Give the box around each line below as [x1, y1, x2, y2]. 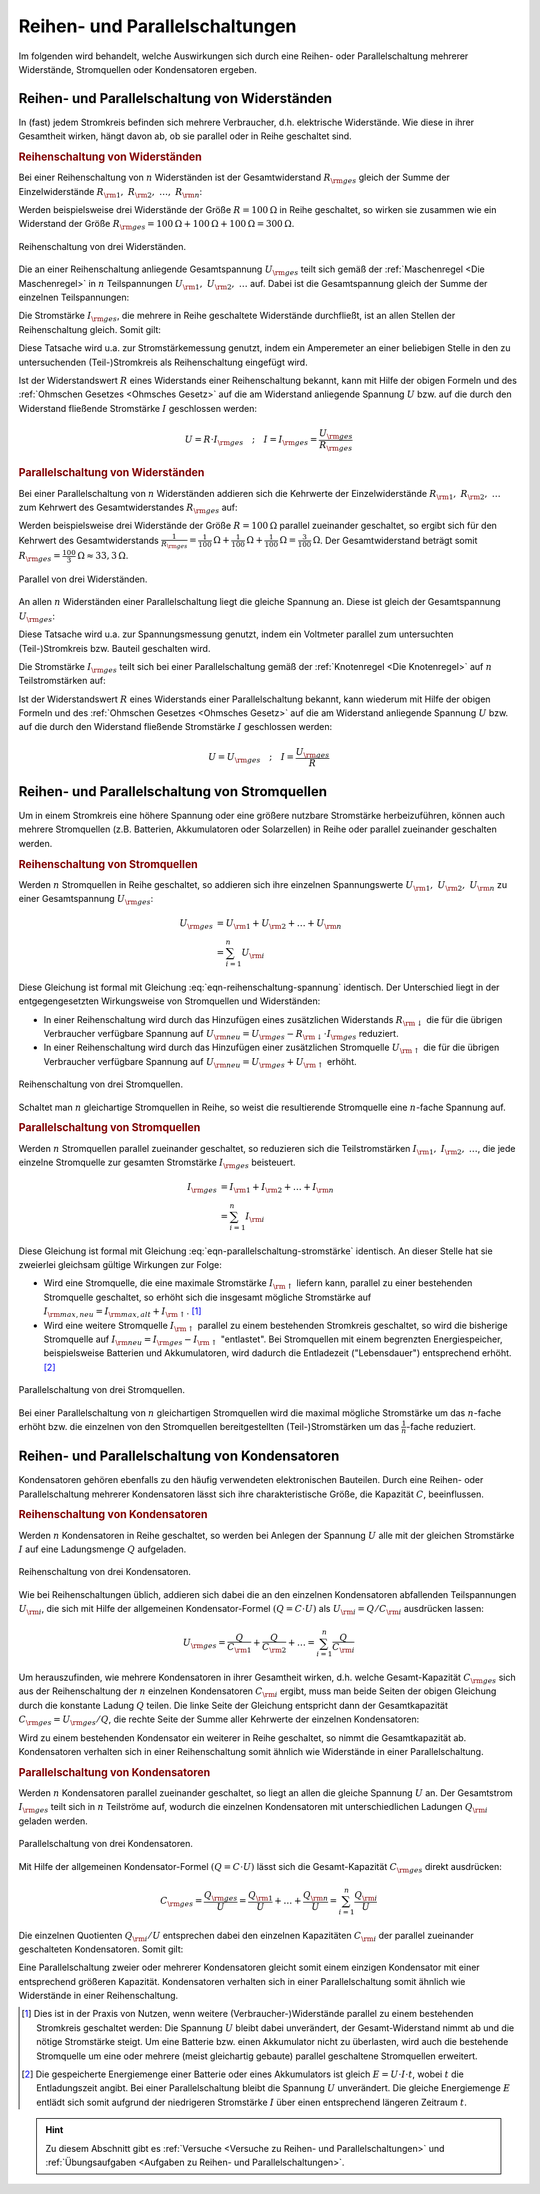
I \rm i [245, 1210, 265, 1224]
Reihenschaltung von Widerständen [18, 150, 202, 164]
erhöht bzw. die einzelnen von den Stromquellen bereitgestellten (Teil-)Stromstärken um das [18, 1420, 400, 1432]
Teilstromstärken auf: [18, 675, 107, 687]
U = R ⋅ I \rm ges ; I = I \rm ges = [184, 434, 318, 447]
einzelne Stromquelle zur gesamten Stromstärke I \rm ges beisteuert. [18, 1156, 296, 1170]
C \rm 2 [261, 1641, 287, 1655]
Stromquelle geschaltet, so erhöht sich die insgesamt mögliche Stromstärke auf [43, 1291, 372, 1303]
